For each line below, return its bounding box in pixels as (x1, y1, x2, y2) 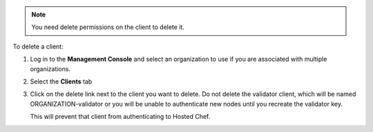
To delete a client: (12, 42, 64, 50)
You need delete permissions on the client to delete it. (31, 23, 184, 31)
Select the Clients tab (30, 77, 93, 86)
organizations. (30, 64, 71, 73)
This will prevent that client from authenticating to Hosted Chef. (30, 113, 211, 121)
